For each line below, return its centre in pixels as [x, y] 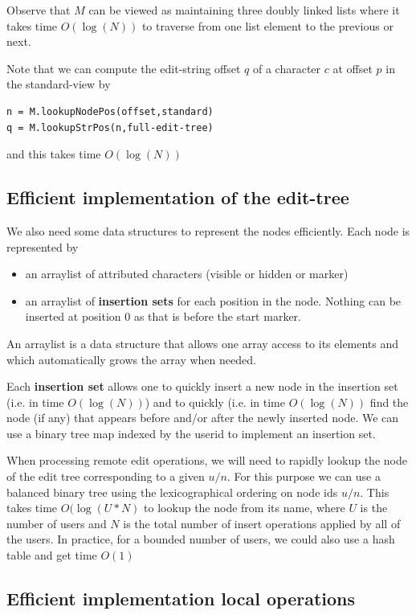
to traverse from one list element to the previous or [267, 25]
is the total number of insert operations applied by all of [262, 523]
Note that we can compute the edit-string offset [124, 68]
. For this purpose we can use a [304, 476]
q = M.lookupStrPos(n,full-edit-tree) [110, 127]
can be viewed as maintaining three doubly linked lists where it [244, 10]
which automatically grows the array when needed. [131, 359]
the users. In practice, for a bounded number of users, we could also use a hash [201, 539]
